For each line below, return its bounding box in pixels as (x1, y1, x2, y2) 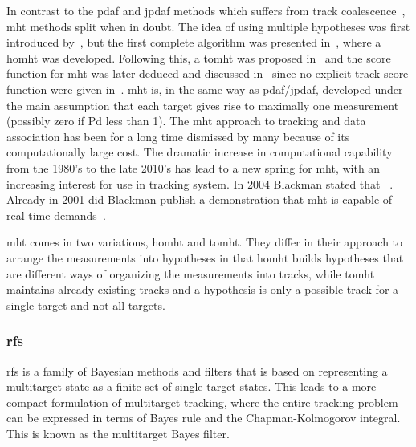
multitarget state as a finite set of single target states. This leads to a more (6, 378, 377, 395)
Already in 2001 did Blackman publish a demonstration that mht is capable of (6, 191, 393, 208)
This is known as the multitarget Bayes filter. (6, 425, 230, 441)
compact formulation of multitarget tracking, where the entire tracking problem (6, 393, 398, 410)
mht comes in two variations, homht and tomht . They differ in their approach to (6, 234, 403, 250)
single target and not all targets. (6, 296, 165, 313)
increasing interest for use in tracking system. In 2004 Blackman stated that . (6, 175, 394, 192)
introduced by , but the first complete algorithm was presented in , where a (6, 34, 381, 51)
